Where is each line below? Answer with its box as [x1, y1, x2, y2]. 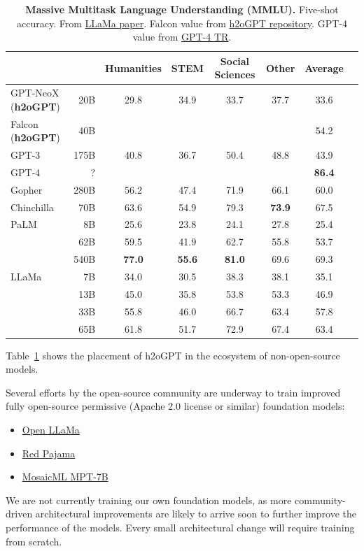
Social [220, 53, 250, 68]
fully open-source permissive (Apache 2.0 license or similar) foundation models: [6, 399, 345, 413]
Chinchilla [10, 199, 54, 214]
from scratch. [6, 534, 62, 548]
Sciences [214, 67, 255, 82]
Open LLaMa [22, 422, 80, 436]
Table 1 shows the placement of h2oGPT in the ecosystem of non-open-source [6, 348, 340, 362]
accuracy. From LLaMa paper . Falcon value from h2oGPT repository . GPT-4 [17, 15, 347, 30]
